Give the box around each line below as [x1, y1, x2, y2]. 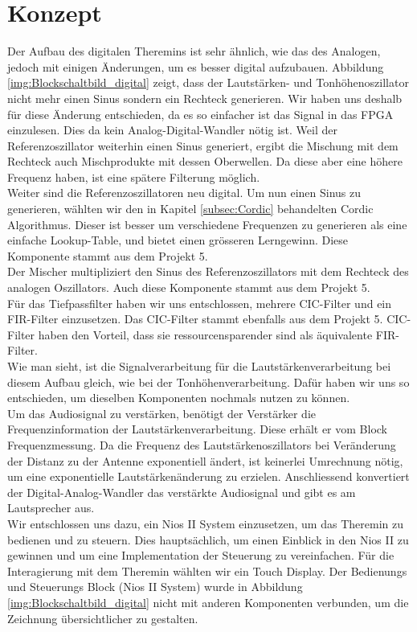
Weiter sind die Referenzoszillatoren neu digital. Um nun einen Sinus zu [7, 184, 362, 201]
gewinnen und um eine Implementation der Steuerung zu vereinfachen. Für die [7, 547, 395, 564]
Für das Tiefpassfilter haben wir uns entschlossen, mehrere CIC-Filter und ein [7, 294, 392, 311]
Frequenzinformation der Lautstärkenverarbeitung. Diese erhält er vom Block [7, 421, 387, 437]
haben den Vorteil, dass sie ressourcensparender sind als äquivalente [38, 326, 373, 343]
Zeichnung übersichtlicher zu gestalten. [7, 609, 198, 626]
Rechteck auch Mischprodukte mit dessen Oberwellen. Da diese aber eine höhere [7, 153, 403, 170]
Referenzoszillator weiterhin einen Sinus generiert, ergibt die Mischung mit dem [7, 137, 399, 154]
